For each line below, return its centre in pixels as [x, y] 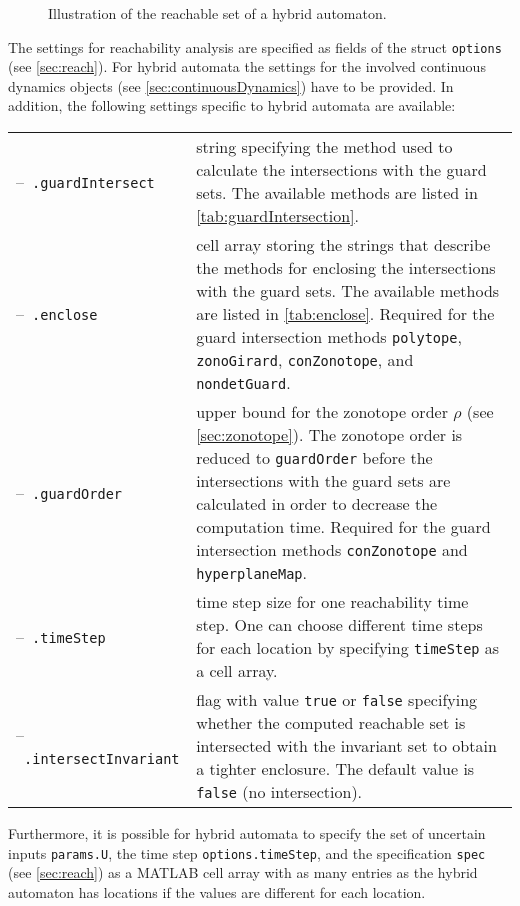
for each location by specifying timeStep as [348, 648]
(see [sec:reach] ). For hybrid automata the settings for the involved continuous [247, 66]
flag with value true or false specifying [337, 700]
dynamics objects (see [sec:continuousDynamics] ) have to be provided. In [231, 85]
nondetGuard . [243, 383]
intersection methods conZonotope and [332, 550]
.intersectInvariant [102, 758]
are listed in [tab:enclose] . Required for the [345, 314]
